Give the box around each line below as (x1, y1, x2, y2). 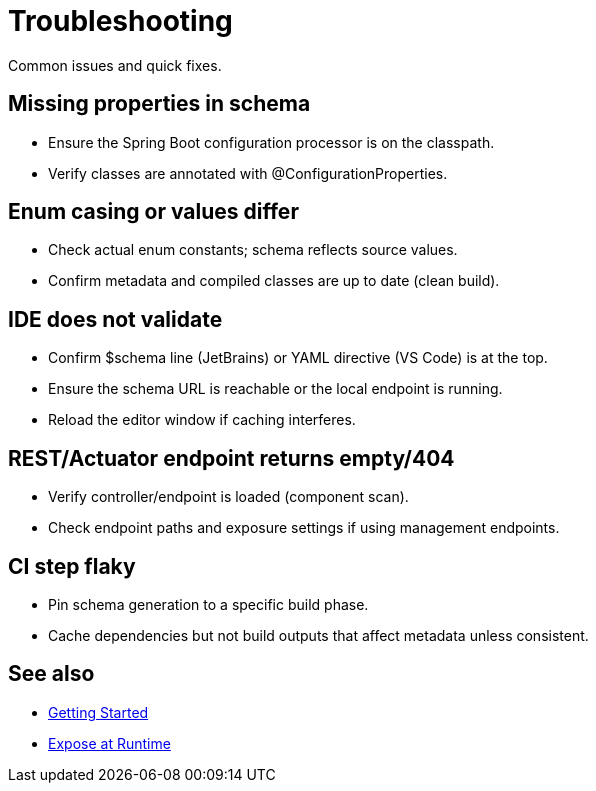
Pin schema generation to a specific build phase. (48, 595, 369, 613)
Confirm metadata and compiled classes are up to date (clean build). (48, 272, 500, 290)
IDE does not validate (8, 306, 223, 332)
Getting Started (48, 703, 149, 721)
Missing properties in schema (8, 91, 311, 117)
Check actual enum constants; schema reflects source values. (48, 241, 458, 259)
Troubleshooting (8, 4, 233, 38)
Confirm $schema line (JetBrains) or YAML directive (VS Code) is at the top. (48, 349, 548, 367)
